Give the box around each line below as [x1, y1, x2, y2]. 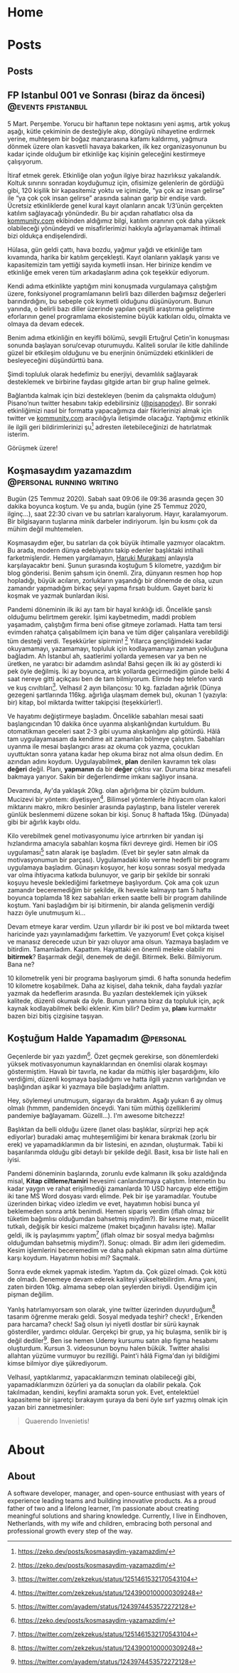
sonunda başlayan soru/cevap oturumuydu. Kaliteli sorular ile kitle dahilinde [7, 341, 229, 349]
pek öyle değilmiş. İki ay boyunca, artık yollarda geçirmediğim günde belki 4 [7, 667, 230, 675]
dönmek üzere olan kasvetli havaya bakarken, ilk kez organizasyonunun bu [7, 142, 227, 150]
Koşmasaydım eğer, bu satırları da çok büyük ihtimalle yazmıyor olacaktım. [7, 539, 225, 547]
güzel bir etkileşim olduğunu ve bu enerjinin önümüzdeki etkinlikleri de [7, 348, 213, 357]
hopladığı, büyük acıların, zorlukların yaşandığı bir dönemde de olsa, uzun [7, 576, 223, 585]
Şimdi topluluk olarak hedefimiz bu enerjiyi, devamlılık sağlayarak [7, 369, 198, 378]
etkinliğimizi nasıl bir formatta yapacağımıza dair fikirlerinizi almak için [7, 406, 212, 415]
